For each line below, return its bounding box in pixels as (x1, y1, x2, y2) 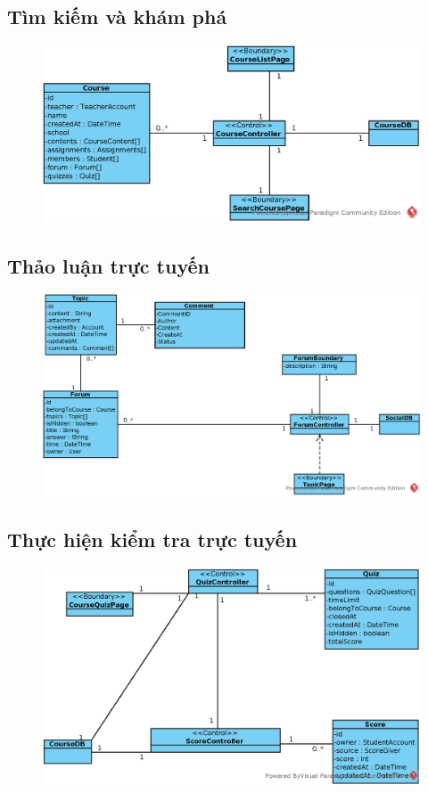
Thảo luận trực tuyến (7, 251, 210, 279)
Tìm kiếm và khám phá (7, 3, 227, 30)
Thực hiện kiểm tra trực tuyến (7, 526, 298, 553)
